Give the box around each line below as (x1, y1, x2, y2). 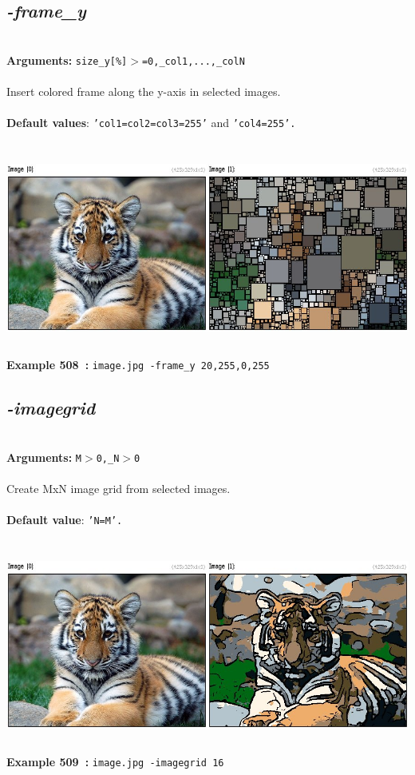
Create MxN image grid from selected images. (6, 479, 231, 496)
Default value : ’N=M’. (6, 511, 123, 527)
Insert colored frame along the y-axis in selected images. (6, 83, 281, 100)
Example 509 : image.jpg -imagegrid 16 (6, 753, 224, 769)
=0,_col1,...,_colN (141, 55, 245, 67)
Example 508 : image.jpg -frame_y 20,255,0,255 (6, 356, 270, 373)
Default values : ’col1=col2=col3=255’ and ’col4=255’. (6, 114, 296, 131)
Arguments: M (6, 448, 82, 465)
